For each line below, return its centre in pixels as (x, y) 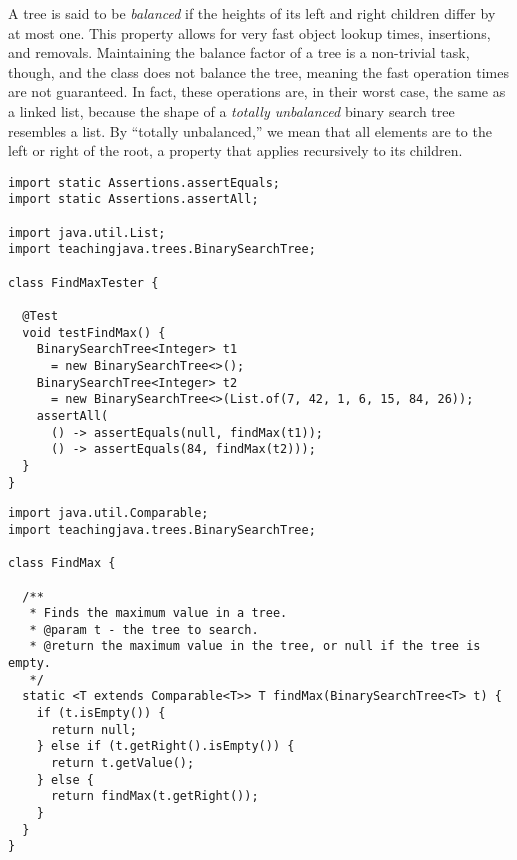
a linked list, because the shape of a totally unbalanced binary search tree (231, 110)
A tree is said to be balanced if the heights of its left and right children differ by (252, 13)
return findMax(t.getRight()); (154, 796)
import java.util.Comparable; (108, 513)
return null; (93, 729)
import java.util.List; (87, 232)
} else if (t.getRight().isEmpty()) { (165, 746)
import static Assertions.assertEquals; (144, 182)
